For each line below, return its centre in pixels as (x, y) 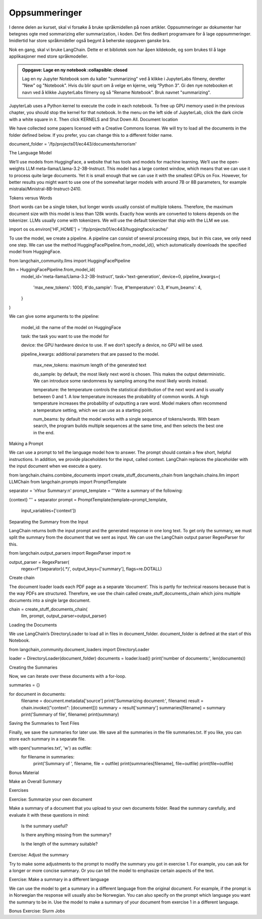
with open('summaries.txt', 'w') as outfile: (50, 748)
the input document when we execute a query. (55, 466)
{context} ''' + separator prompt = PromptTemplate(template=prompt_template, (88, 499)
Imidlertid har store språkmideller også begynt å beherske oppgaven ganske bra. (90, 41)
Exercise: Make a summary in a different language (59, 879)
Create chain (22, 578)
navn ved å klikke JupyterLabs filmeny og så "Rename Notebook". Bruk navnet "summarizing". (116, 92)
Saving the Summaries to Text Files (44, 723)
